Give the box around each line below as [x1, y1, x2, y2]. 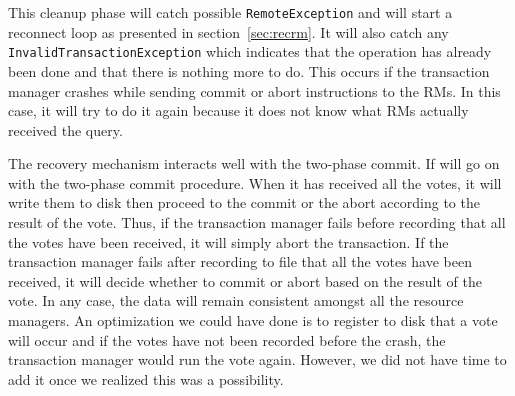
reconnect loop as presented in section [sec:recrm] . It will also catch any [8, 21, 449, 42]
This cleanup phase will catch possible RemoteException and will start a [8, 2, 453, 22]
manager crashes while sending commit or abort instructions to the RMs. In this [8, 80, 501, 101]
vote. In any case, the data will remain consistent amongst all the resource [8, 290, 464, 311]
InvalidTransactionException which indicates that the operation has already [8, 41, 492, 62]
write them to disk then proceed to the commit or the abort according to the [8, 192, 480, 213]
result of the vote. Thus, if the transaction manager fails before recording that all [8, 212, 506, 233]
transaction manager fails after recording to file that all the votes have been [8, 251, 472, 272]
